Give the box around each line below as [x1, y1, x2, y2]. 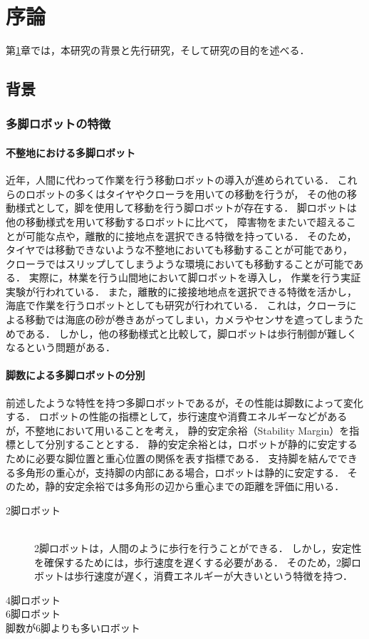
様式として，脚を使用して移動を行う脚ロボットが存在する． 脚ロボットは [15, 200, 357, 215]
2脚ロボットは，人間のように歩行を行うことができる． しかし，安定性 [34, 541, 362, 555]
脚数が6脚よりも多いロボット [6, 620, 140, 635]
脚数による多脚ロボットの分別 [6, 368, 145, 383]
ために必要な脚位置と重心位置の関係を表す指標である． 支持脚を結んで [6, 451, 338, 466]
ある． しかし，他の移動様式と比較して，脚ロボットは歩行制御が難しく [25, 326, 358, 341]
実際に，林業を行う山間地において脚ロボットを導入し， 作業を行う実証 [28, 270, 361, 285]
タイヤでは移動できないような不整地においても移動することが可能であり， [6, 242, 353, 257]
